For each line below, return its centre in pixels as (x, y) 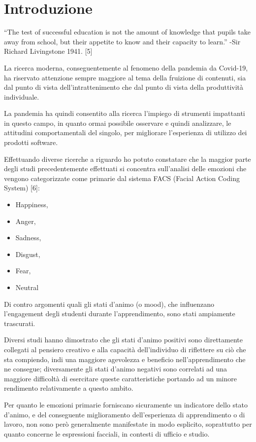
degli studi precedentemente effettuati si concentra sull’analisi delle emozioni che (125, 168)
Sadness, (28, 238)
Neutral (27, 287)
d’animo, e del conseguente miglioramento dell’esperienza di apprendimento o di (125, 414)
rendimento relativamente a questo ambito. (69, 388)
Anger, (26, 221)
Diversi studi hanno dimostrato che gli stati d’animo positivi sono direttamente (123, 340)
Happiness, (32, 204)
